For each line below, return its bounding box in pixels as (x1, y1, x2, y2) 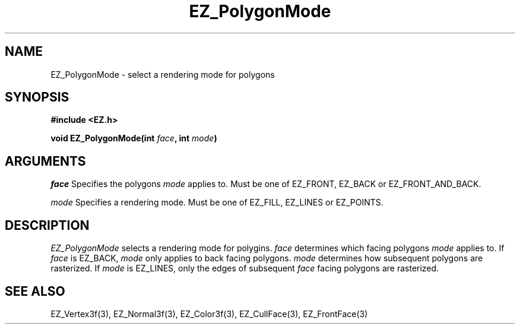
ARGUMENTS (5, 153, 86, 169)
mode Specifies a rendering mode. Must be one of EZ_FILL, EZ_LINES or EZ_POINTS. (50, 197, 383, 208)
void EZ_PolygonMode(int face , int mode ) (50, 133, 217, 144)
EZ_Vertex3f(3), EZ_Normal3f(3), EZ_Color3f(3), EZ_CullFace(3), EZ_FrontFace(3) (50, 308, 368, 319)
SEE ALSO (5, 283, 65, 299)
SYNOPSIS (5, 90, 69, 105)
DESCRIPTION (5, 217, 90, 233)
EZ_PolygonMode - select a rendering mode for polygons (50, 69, 275, 80)
